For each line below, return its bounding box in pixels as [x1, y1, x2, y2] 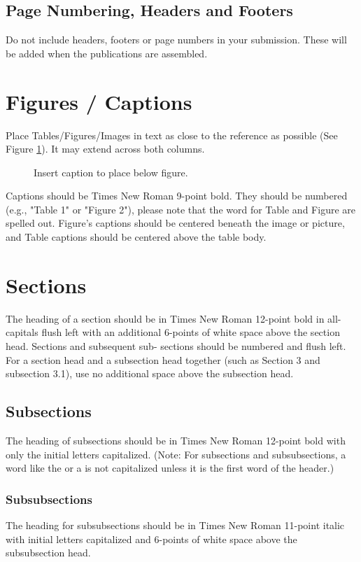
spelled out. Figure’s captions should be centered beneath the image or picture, [6, 216, 345, 230]
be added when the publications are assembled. [6, 45, 208, 60]
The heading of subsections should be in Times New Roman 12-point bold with [6, 433, 346, 447]
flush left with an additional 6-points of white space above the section [41, 325, 340, 339]
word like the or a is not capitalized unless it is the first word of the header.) [6, 461, 334, 475]
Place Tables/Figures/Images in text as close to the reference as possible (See [6, 127, 338, 142]
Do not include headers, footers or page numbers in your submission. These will [6, 32, 347, 47]
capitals [6, 325, 38, 339]
